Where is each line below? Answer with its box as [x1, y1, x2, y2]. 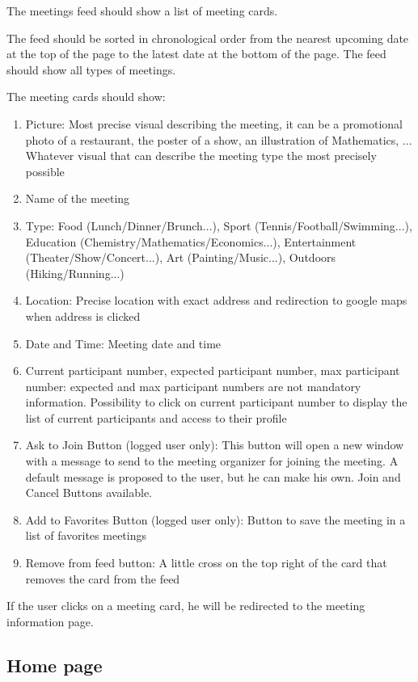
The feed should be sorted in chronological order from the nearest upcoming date [6, 29, 409, 46]
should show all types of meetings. [6, 61, 176, 78]
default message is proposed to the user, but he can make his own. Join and [25, 468, 401, 485]
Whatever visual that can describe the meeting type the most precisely [25, 147, 377, 164]
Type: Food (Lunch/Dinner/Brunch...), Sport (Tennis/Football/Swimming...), [25, 217, 412, 234]
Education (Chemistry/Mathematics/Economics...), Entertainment [25, 233, 357, 250]
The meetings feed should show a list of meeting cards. [6, 2, 278, 19]
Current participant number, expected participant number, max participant [25, 362, 400, 379]
